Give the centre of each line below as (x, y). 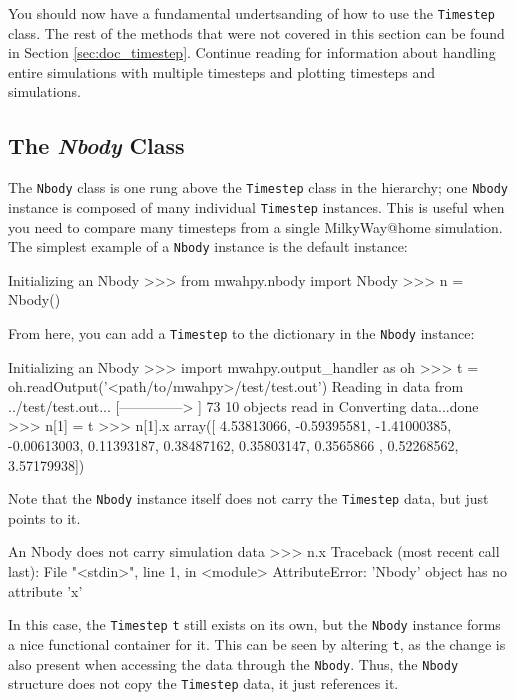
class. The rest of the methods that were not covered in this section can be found (256, 32)
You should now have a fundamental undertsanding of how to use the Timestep (251, 13)
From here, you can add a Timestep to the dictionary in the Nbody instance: (241, 332)
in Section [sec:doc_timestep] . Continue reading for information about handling (252, 52)
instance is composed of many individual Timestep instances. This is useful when (256, 206)
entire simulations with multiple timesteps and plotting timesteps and (222, 71)
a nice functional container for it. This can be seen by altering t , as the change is (257, 643)
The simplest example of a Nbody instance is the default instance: (208, 246)
